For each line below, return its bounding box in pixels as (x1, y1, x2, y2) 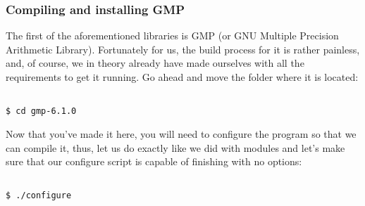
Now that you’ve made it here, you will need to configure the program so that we (6, 126, 357, 141)
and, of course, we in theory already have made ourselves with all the (6, 56, 304, 70)
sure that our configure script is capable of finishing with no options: (6, 154, 302, 169)
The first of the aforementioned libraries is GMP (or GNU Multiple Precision (6, 28, 339, 43)
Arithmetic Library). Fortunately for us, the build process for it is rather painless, (6, 41, 360, 56)
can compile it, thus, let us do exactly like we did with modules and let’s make (6, 140, 345, 155)
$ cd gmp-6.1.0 (6, 106, 77, 117)
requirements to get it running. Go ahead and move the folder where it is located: (6, 70, 359, 84)
